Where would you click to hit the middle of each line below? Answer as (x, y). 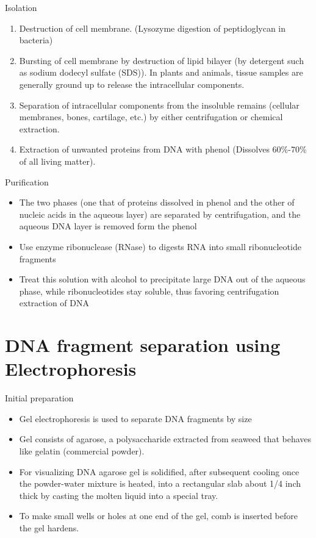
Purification (27, 181)
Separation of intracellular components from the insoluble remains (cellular (159, 105)
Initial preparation (39, 398)
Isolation (21, 7)
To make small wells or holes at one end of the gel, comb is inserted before (158, 516)
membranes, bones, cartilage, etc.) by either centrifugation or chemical (151, 117)
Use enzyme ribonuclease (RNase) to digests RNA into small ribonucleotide (160, 246)
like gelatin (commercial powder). (82, 450)
